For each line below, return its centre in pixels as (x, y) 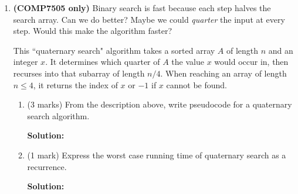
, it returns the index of (75, 84)
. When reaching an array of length (223, 73)
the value (188, 62)
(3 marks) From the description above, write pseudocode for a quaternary (160, 104)
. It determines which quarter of (103, 62)
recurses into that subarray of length (79, 73)
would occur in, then (251, 62)
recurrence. (47, 166)
